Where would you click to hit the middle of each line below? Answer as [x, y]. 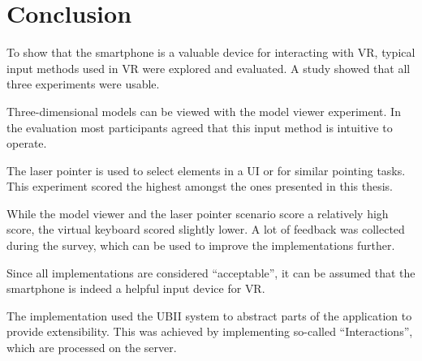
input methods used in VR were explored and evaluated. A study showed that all [209, 68]
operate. [27, 143]
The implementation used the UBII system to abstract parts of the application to [209, 315]
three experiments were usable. [83, 84]
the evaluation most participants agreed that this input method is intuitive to [200, 127]
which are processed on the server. [92, 348]
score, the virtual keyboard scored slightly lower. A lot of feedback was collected [206, 229]
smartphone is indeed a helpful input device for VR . [136, 288]
